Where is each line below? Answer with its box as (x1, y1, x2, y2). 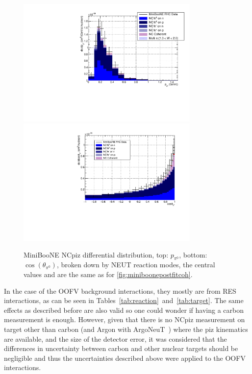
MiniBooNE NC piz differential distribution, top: (24, 249, 169, 259)
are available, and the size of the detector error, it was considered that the (4, 333, 227, 344)
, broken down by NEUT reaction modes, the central (56, 259, 215, 270)
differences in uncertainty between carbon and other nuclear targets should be (4, 343, 238, 353)
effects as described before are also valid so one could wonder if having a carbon (4, 304, 244, 315)
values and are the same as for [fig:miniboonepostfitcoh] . (24, 269, 193, 280)
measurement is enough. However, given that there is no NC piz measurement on (4, 314, 245, 325)
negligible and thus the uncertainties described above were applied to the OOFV (4, 352, 246, 363)
